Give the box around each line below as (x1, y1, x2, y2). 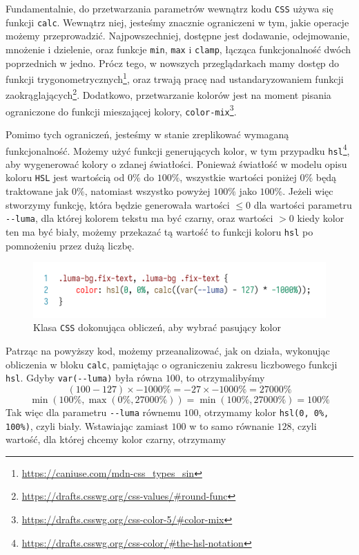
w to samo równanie (189, 418, 274, 433)
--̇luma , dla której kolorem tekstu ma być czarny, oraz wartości (6, 211, 273, 225)
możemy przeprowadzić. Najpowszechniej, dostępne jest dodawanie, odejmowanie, (6, 28, 350, 43)
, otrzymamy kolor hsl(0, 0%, (198, 404, 329, 419)
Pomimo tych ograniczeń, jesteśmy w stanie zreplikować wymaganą (6, 126, 289, 141)
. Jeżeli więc (282, 184, 333, 198)
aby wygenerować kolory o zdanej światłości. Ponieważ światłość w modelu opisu (6, 156, 347, 171)
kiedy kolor (297, 211, 345, 225)
